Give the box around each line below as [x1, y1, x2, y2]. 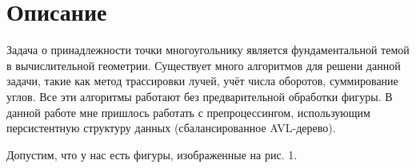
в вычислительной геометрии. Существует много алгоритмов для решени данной [6, 57, 401, 73]
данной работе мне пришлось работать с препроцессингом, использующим [6, 104, 370, 120]
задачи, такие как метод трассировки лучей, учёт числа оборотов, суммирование [6, 72, 398, 89]
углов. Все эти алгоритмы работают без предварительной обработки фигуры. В [6, 88, 393, 104]
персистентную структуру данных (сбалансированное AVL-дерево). [6, 119, 336, 136]
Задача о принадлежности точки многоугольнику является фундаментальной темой [6, 41, 410, 58]
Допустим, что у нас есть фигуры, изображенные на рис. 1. [6, 146, 298, 162]
